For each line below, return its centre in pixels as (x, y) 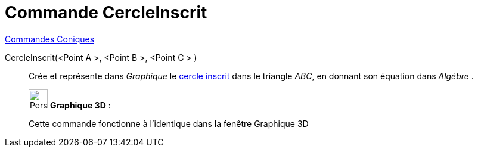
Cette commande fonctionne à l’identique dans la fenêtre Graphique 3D (169, 123)
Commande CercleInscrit (106, 13)
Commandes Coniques (50, 39)
